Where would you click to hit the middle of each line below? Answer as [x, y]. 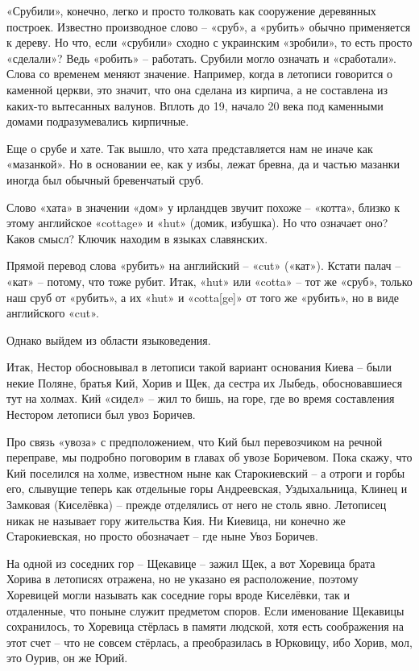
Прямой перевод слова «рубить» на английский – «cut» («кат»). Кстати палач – [204, 265]
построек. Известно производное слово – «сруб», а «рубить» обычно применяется [209, 26]
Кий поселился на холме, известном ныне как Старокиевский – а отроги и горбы [206, 472]
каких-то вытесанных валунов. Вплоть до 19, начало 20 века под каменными [195, 105]
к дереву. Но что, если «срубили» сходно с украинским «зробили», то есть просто [209, 42]
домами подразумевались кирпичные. [98, 121]
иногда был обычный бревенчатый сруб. [105, 179]
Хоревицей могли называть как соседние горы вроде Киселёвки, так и [178, 594]
